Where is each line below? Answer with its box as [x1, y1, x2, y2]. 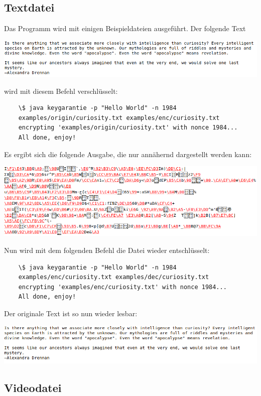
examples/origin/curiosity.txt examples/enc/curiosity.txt [18, 114, 220, 121]
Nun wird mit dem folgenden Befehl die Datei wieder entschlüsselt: [4, 244, 210, 255]
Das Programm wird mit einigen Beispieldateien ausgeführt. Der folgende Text [4, 23, 246, 34]
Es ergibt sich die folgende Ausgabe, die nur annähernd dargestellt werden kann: [4, 149, 252, 159]
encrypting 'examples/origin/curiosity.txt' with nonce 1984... [18, 124, 238, 131]
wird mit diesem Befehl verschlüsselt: [4, 85, 118, 96]
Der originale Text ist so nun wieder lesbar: [4, 308, 138, 318]
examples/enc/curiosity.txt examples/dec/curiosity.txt [18, 274, 209, 281]
